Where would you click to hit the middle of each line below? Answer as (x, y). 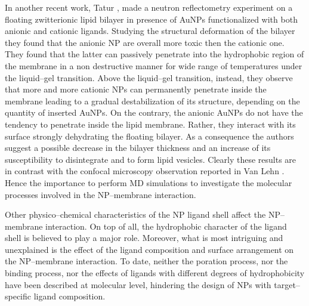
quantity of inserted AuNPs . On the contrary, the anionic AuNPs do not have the (154, 112)
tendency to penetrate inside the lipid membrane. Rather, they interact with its (150, 124)
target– (287, 284)
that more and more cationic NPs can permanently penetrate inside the (136, 89)
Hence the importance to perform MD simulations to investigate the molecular (149, 182)
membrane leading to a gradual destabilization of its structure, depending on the (152, 101)
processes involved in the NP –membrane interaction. (101, 194)
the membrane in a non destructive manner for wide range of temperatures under (154, 65)
